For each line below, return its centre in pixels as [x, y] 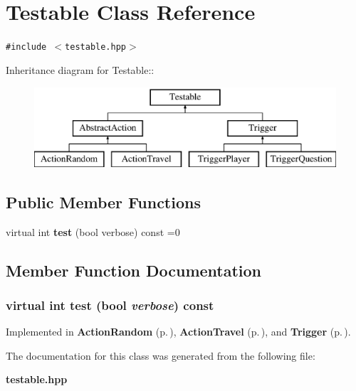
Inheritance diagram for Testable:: [80, 69]
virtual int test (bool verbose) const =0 [93, 231]
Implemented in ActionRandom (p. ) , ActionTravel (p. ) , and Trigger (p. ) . [178, 332]
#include [26, 47]
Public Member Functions [103, 202]
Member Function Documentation [134, 270]
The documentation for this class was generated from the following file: [161, 355]
